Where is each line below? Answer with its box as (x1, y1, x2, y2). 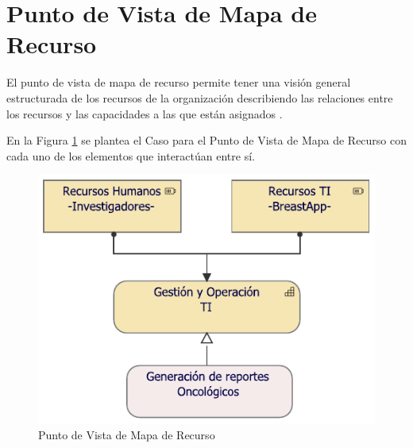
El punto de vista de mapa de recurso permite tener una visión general (6, 74, 351, 91)
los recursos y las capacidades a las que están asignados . (6, 105, 283, 122)
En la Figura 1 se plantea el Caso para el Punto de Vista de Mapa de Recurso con (6, 132, 407, 149)
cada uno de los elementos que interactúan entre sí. (6, 147, 255, 164)
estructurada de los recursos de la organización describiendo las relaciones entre (6, 89, 393, 106)
